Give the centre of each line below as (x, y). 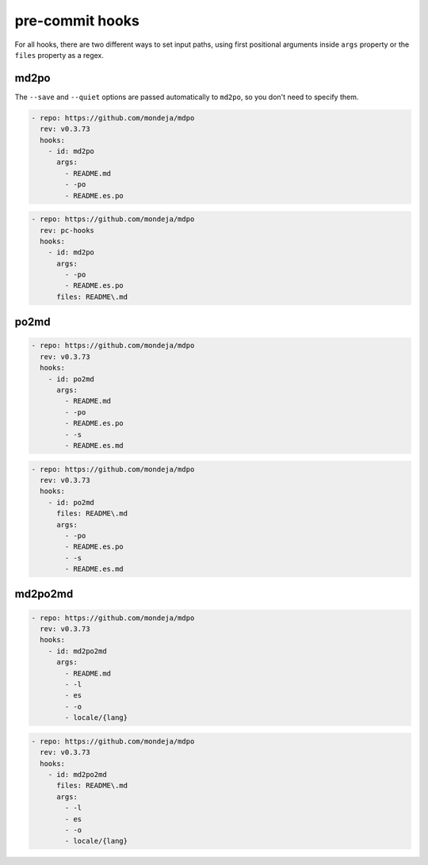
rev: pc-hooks (67, 230)
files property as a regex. (59, 55)
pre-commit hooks (77, 21)
